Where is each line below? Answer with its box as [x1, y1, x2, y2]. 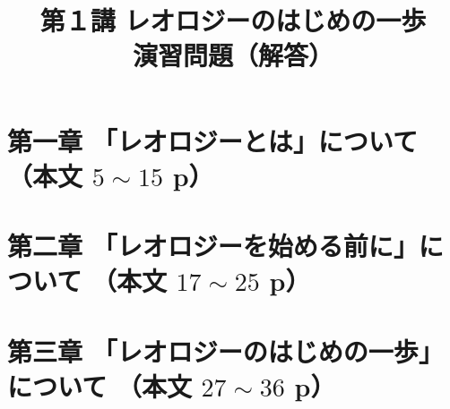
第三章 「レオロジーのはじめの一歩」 [7, 332, 444, 369]
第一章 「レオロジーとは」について [7, 122, 418, 158]
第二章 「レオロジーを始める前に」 [7, 227, 419, 264]
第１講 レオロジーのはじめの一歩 [39, 2, 427, 38]
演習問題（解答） [132, 37, 333, 73]
